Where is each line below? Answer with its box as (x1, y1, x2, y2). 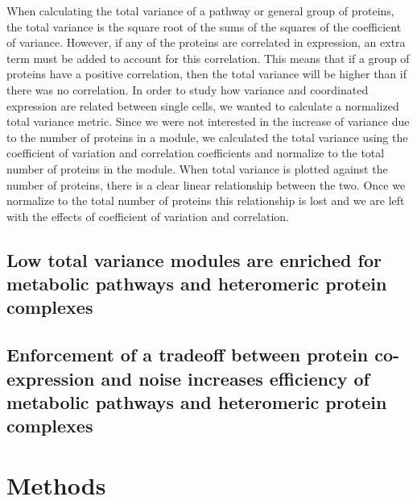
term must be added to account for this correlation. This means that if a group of (6, 49, 410, 66)
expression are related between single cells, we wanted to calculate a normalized (6, 97, 399, 114)
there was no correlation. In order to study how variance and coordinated (6, 81, 369, 98)
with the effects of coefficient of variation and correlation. (6, 207, 289, 224)
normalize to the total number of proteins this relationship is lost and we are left (6, 192, 405, 209)
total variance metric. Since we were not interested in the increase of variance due (6, 113, 410, 130)
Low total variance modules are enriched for (6, 247, 382, 272)
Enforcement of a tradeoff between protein (6, 342, 369, 367)
